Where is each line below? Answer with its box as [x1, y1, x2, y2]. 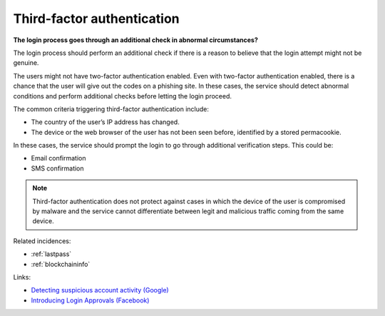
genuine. [13, 58, 39, 67]
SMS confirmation [31, 164, 85, 173]
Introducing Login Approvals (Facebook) [31, 296, 150, 305]
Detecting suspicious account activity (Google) [31, 286, 169, 295]
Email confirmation [31, 154, 86, 163]
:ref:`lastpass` [31, 250, 72, 258]
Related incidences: [13, 236, 71, 245]
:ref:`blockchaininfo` [31, 260, 91, 268]
